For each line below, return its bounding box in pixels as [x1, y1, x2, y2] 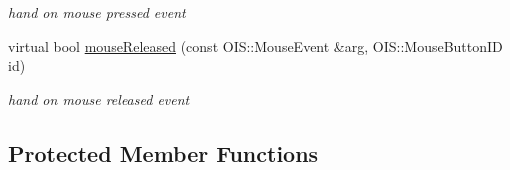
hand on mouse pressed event [8, 2, 186, 22]
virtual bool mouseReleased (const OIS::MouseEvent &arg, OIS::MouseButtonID [8, 35, 503, 56]
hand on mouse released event [8, 88, 190, 109]
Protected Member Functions [8, 137, 319, 168]
